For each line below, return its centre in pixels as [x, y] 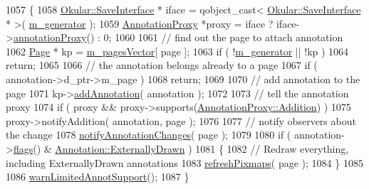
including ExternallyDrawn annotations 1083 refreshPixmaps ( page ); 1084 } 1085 [184, 162]
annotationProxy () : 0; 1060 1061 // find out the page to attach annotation [178, 37]
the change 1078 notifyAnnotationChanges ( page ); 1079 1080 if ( [149, 135]
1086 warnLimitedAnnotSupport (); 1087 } [98, 177]
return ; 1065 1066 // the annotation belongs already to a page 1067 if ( [162, 65]
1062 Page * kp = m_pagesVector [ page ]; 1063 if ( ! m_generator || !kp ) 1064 [177, 51]
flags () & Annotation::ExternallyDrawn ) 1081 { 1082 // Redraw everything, [181, 148]
